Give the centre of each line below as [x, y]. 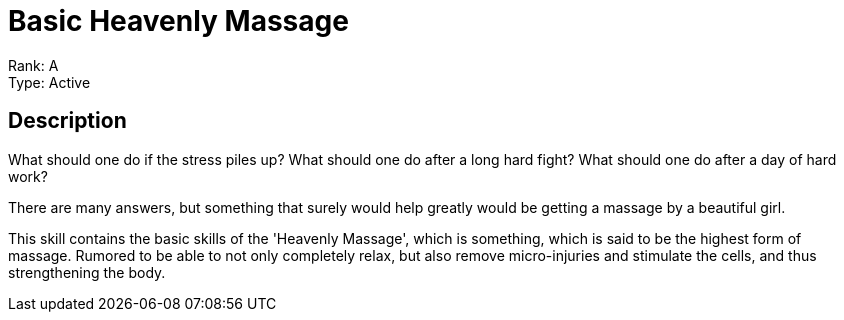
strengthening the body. [87, 272]
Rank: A [33, 65]
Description [67, 121]
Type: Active [49, 82]
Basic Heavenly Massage [178, 21]
